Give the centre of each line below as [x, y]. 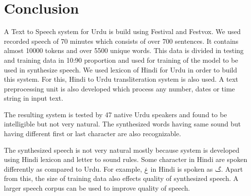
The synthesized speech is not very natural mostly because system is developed [122, 150]
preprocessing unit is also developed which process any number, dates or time [119, 88]
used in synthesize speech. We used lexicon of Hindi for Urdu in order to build [121, 69]
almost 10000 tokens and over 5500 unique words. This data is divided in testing [124, 50]
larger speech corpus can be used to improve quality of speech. [97, 188]
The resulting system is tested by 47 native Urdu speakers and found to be [116, 114]
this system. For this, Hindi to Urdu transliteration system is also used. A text [121, 79]
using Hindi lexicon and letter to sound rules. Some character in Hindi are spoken [126, 159]
